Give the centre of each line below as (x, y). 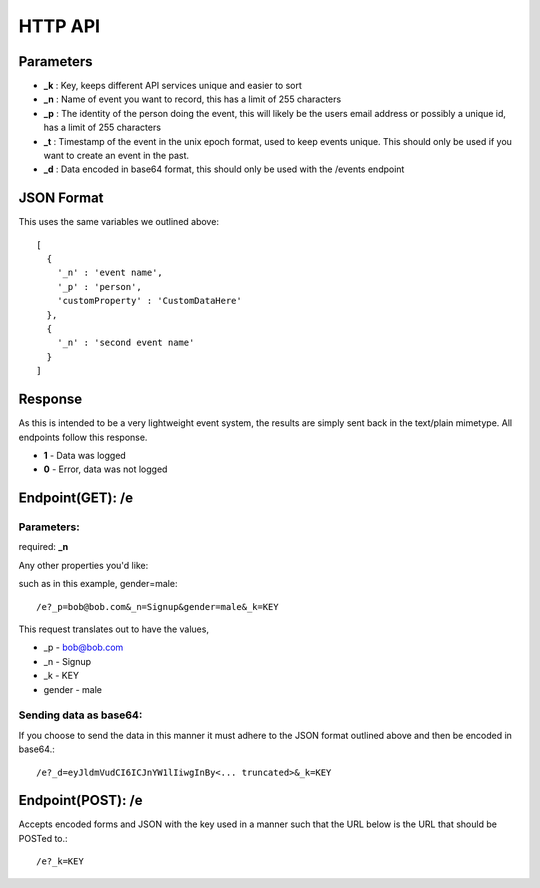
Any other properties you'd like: (83, 565)
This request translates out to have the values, (114, 629)
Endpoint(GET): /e (76, 498)
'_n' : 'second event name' (125, 343)
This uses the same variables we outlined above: (119, 222)
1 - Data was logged (85, 455)
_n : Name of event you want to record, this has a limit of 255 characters (192, 99)
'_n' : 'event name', (110, 273)
